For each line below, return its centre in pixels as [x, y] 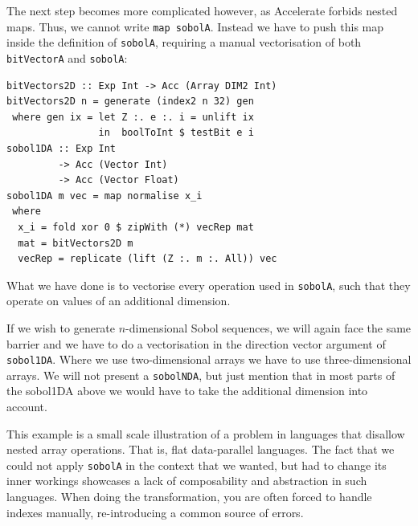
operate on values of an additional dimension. [119, 301]
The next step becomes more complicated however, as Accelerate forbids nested [202, 10]
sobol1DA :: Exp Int [61, 148]
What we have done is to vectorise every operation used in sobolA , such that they [209, 285]
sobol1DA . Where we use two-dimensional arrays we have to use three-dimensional [209, 359]
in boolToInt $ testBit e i [176, 133]
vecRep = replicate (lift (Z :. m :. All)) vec [148, 259]
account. [27, 407]
